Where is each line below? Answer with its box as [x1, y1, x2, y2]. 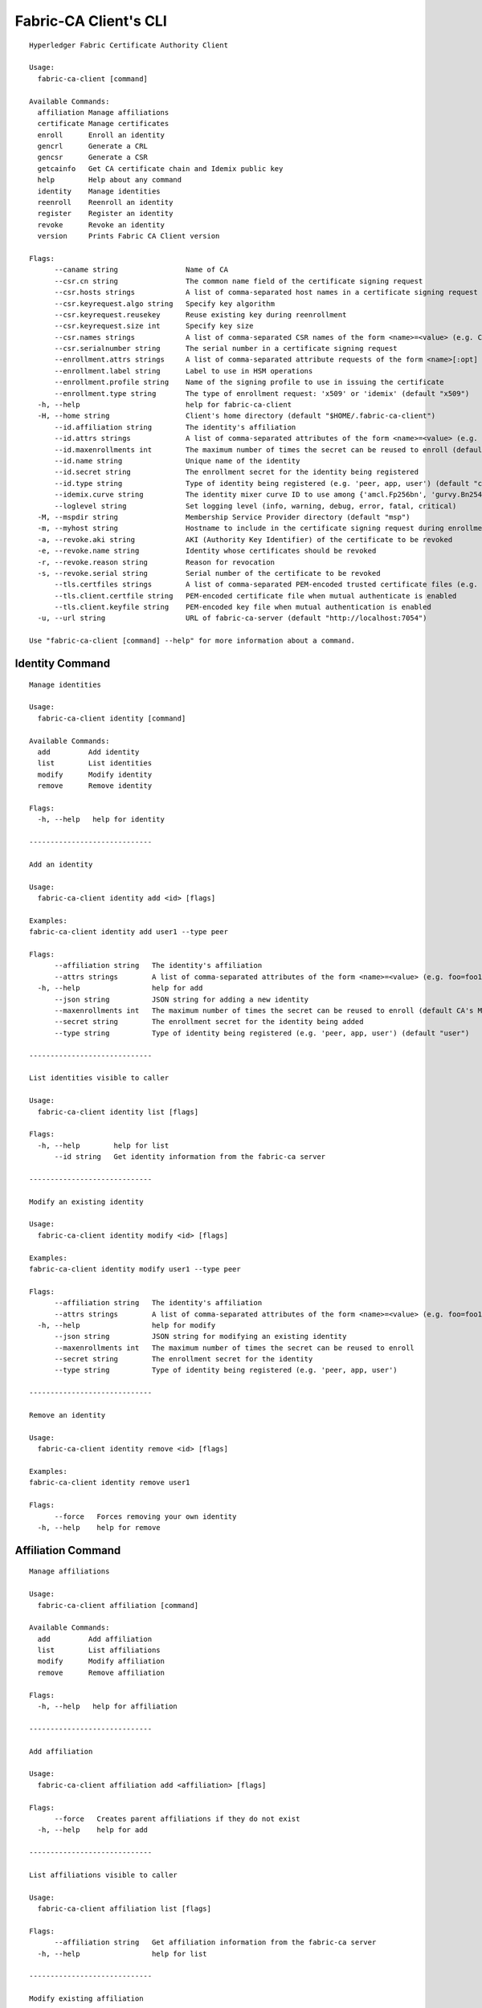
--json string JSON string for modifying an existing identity [54, 1332, 347, 1341]
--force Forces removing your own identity [54, 1512, 237, 1521]
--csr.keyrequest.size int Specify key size [54, 321, 254, 331]
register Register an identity [37, 209, 174, 218]
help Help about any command [37, 175, 182, 185]
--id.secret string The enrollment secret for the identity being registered [54, 467, 419, 477]
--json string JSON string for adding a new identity [54, 994, 309, 1004]
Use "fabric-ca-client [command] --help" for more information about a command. [29, 636, 356, 646]
